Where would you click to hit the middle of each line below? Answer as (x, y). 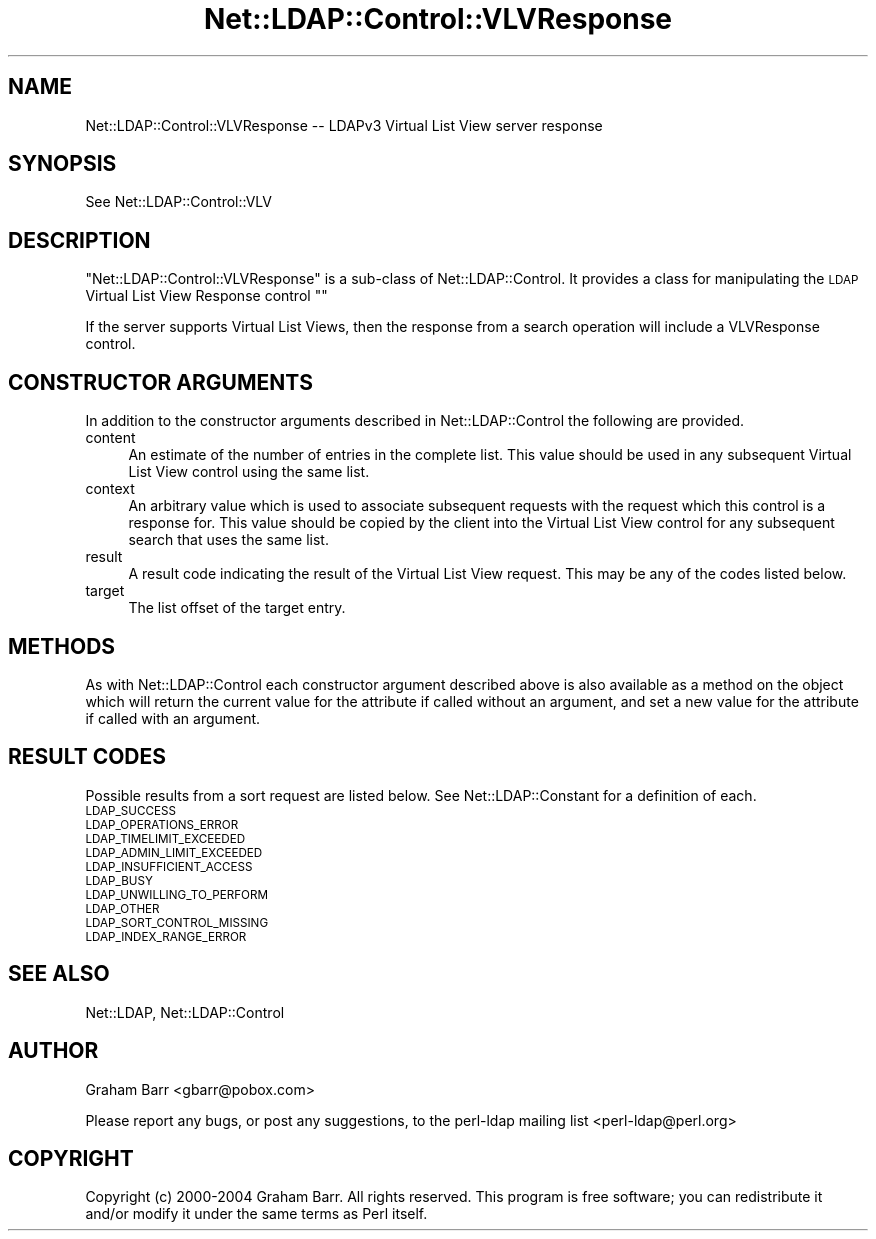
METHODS (62, 646)
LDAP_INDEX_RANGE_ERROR (166, 936)
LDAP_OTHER (122, 908)
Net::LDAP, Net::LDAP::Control (185, 1012)
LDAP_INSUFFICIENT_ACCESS (169, 866)
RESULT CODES (87, 757)
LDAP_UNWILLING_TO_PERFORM (176, 894)
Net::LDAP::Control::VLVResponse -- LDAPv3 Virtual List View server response (344, 125)
